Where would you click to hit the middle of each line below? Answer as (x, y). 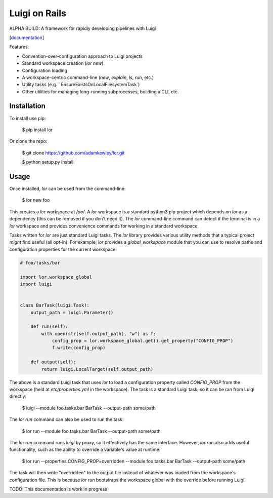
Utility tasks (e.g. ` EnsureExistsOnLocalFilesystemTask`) (81, 85)
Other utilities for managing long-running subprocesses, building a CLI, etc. (100, 92)
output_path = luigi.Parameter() (72, 312)
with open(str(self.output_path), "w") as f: (99, 334)
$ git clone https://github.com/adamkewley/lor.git (73, 152)
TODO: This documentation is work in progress (58, 489)
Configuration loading (45, 70)
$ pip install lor (37, 130)
